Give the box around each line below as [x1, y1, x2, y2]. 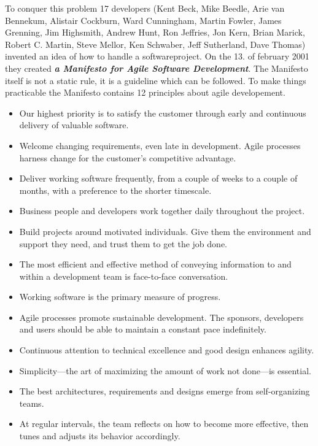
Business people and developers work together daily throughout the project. [19, 204, 305, 217]
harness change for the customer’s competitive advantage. [19, 151, 236, 164]
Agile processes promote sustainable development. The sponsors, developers [19, 310, 304, 323]
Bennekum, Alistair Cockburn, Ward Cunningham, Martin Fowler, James [5, 13, 282, 26]
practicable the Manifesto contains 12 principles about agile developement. [5, 86, 285, 99]
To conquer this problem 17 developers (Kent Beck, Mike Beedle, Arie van [5, 2, 285, 14]
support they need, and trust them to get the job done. [19, 237, 227, 250]
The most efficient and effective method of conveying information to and [19, 258, 292, 271]
